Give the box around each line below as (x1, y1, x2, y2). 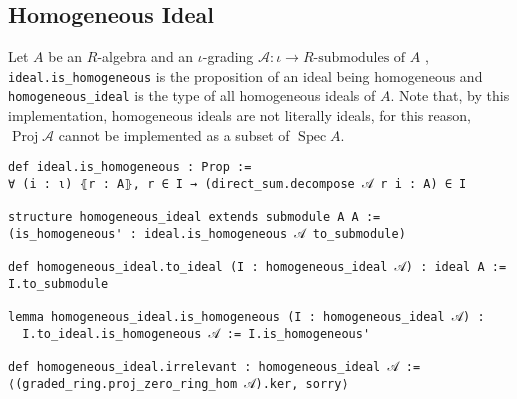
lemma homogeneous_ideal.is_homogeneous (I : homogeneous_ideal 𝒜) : (8, 310, 485, 325)
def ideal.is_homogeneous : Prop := (8, 160, 252, 175)
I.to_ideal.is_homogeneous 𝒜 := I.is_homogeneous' (22, 326, 371, 341)
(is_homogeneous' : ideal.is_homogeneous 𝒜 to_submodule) (8, 226, 406, 241)
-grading (202, 46, 254, 67)
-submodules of (313, 51, 406, 66)
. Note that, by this (390, 85, 510, 106)
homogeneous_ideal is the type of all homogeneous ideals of (8, 85, 376, 106)
